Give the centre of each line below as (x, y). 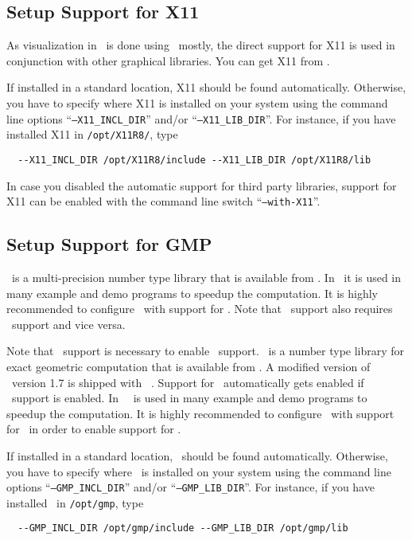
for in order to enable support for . (94, 429)
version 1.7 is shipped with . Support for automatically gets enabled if (188, 382)
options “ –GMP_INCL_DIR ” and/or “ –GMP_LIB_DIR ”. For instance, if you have (190, 487)
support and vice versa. (68, 324)
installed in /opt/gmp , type (75, 502)
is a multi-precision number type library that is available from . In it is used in (206, 277)
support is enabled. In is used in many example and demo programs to (189, 398)
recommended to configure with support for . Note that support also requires (200, 309)
